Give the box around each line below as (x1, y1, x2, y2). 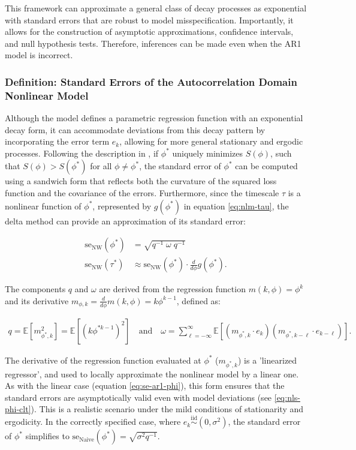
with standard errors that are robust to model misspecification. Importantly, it (5, 13, 294, 26)
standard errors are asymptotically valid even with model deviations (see (5, 391, 272, 403)
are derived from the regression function (99, 283, 246, 295)
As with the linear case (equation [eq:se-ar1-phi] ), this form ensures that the (5, 379, 285, 392)
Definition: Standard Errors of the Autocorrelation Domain (5, 74, 297, 89)
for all (90, 160, 112, 172)
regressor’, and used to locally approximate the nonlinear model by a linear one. (5, 367, 299, 380)
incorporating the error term (5, 135, 110, 148)
